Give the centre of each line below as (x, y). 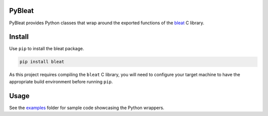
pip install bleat (42, 62)
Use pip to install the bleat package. (47, 49)
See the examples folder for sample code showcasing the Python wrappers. (87, 108)
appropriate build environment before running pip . (61, 81)
